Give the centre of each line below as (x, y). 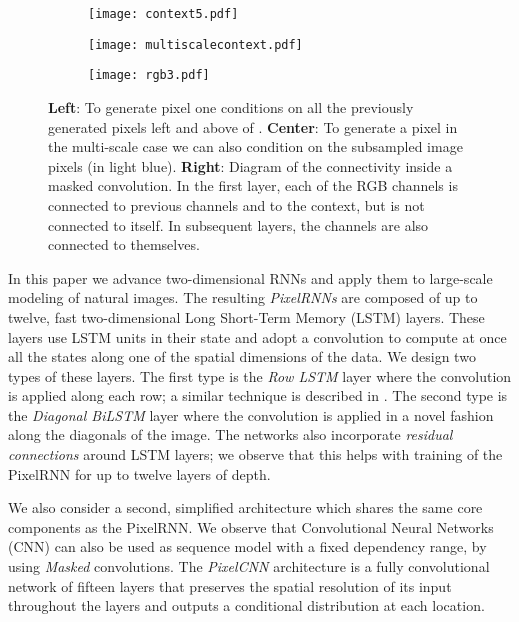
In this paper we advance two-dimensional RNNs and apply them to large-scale (250, 277)
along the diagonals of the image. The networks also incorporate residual (230, 434)
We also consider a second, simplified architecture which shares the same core (245, 507)
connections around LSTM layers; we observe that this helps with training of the (255, 454)
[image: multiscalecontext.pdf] (195, 44)
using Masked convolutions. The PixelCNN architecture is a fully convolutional (249, 566)
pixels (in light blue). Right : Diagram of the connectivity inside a (250, 165)
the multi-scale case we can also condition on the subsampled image (255, 146)
